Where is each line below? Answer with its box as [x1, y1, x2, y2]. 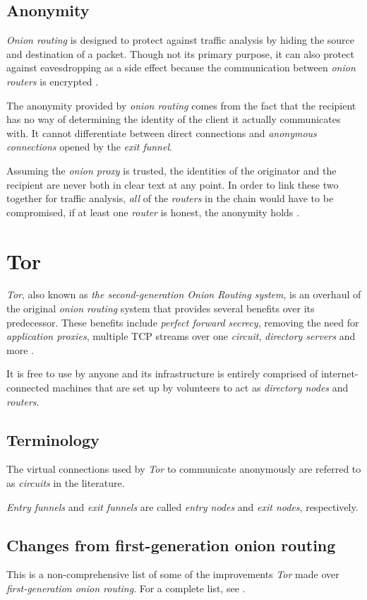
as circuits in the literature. [6, 476, 125, 490]
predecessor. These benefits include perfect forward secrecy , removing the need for [6, 314, 359, 329]
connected [6, 380, 49, 395]
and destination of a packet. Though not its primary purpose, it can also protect [6, 46, 354, 61]
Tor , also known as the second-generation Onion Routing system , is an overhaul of [6, 287, 361, 302]
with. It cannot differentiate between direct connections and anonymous [6, 125, 317, 140]
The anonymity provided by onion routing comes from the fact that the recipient [6, 98, 356, 112]
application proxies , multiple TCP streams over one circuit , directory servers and [6, 329, 356, 343]
